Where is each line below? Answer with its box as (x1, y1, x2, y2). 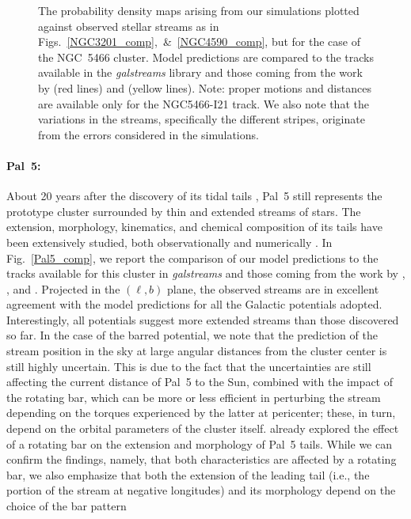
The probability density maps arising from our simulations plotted (38, 2, 360, 18)
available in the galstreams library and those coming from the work (38, 64, 363, 81)
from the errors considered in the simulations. (38, 126, 259, 142)
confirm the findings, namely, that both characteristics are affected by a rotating (6, 451, 397, 468)
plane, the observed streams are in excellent (167, 280, 379, 297)
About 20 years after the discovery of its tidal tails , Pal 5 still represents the (6, 188, 382, 204)
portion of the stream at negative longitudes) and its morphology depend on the (6, 482, 396, 498)
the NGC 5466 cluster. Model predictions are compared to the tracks (38, 48, 375, 65)
